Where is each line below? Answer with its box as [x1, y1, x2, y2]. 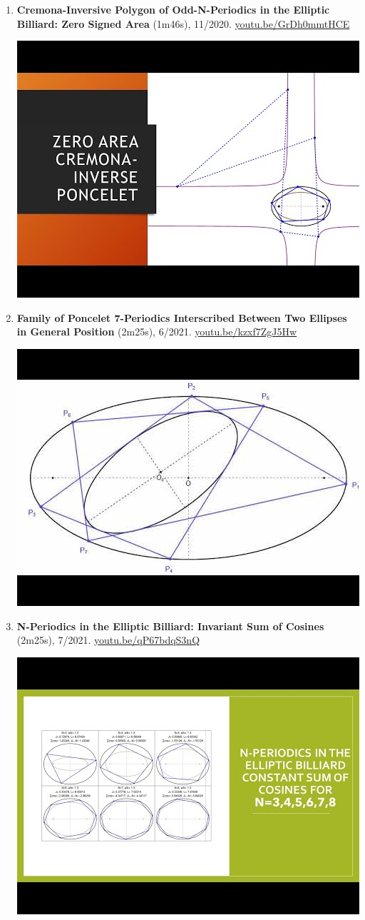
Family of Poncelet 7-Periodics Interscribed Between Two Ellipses [16, 310, 347, 325]
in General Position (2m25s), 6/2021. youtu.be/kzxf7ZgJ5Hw [16, 324, 297, 339]
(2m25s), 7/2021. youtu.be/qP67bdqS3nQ [16, 632, 200, 647]
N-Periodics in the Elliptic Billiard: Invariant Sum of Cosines [16, 618, 324, 633]
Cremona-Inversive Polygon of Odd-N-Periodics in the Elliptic [16, 2, 330, 16]
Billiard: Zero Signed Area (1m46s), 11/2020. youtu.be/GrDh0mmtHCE [16, 16, 350, 31]
